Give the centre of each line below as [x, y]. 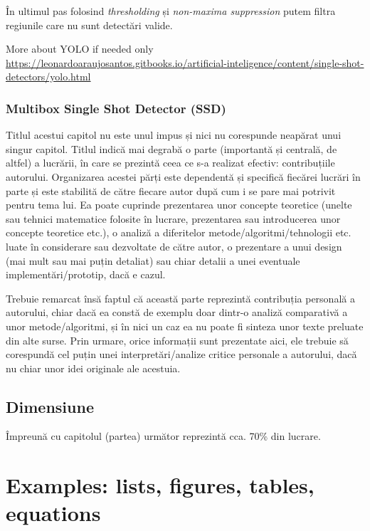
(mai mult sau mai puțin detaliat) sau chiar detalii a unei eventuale [153, 260]
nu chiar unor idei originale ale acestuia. [93, 368]
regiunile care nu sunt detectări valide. [89, 25]
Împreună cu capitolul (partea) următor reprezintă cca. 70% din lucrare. [163, 436]
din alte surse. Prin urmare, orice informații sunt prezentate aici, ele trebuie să [177, 340]
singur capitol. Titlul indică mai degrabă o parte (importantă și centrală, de [171, 148]
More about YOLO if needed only [80, 49]
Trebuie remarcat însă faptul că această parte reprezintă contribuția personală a [180, 298]
